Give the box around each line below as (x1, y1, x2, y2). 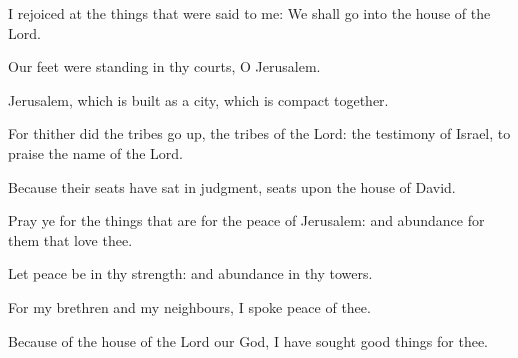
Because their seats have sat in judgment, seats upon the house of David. (8, 176, 456, 197)
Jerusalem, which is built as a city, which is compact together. (8, 89, 389, 110)
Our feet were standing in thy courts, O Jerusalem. (8, 56, 321, 77)
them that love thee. (8, 229, 133, 250)
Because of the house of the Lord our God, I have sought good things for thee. (8, 330, 489, 351)
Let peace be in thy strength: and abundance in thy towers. (8, 263, 373, 284)
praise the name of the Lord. (8, 142, 183, 163)
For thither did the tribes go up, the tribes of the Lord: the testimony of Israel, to (8, 123, 511, 144)
